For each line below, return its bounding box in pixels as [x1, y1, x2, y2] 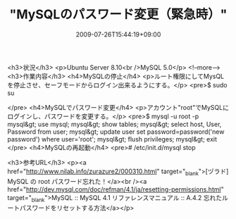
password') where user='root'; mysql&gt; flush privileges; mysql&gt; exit [7, 134, 217, 143]
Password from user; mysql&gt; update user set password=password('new [7, 127, 225, 136]
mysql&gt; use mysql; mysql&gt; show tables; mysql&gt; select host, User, [7, 120, 222, 128]
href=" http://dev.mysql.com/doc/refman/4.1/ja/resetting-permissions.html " [7, 184, 224, 194]
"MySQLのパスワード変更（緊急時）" [9, 6, 228, 23]
